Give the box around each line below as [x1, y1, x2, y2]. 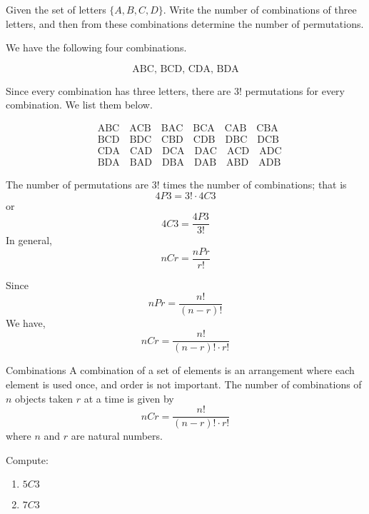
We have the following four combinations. [6, 40, 187, 55]
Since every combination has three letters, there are [6, 83, 231, 98]
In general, [6, 233, 52, 248]
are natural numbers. [71, 428, 163, 443]
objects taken [15, 390, 74, 405]
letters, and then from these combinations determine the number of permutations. [6, 16, 364, 31]
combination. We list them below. [6, 97, 153, 112]
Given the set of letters [6, 2, 106, 16]
